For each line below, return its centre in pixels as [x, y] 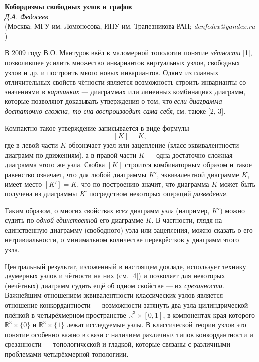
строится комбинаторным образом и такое [188, 164]
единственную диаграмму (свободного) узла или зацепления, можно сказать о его [129, 229]
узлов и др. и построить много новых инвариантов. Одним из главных [112, 72]
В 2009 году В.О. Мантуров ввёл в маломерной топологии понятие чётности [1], [129, 52]
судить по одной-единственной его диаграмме [74, 220]
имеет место [24, 184]
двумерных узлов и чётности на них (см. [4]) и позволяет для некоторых [115, 276]
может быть [237, 184]
